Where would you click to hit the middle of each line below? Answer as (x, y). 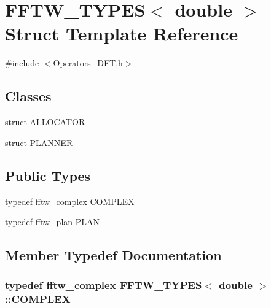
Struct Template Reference (122, 33)
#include (22, 63)
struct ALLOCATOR (45, 122)
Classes (28, 96)
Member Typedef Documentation (113, 255)
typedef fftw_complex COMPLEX (70, 201)
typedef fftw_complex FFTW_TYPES (104, 285)
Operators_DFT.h (88, 63)
